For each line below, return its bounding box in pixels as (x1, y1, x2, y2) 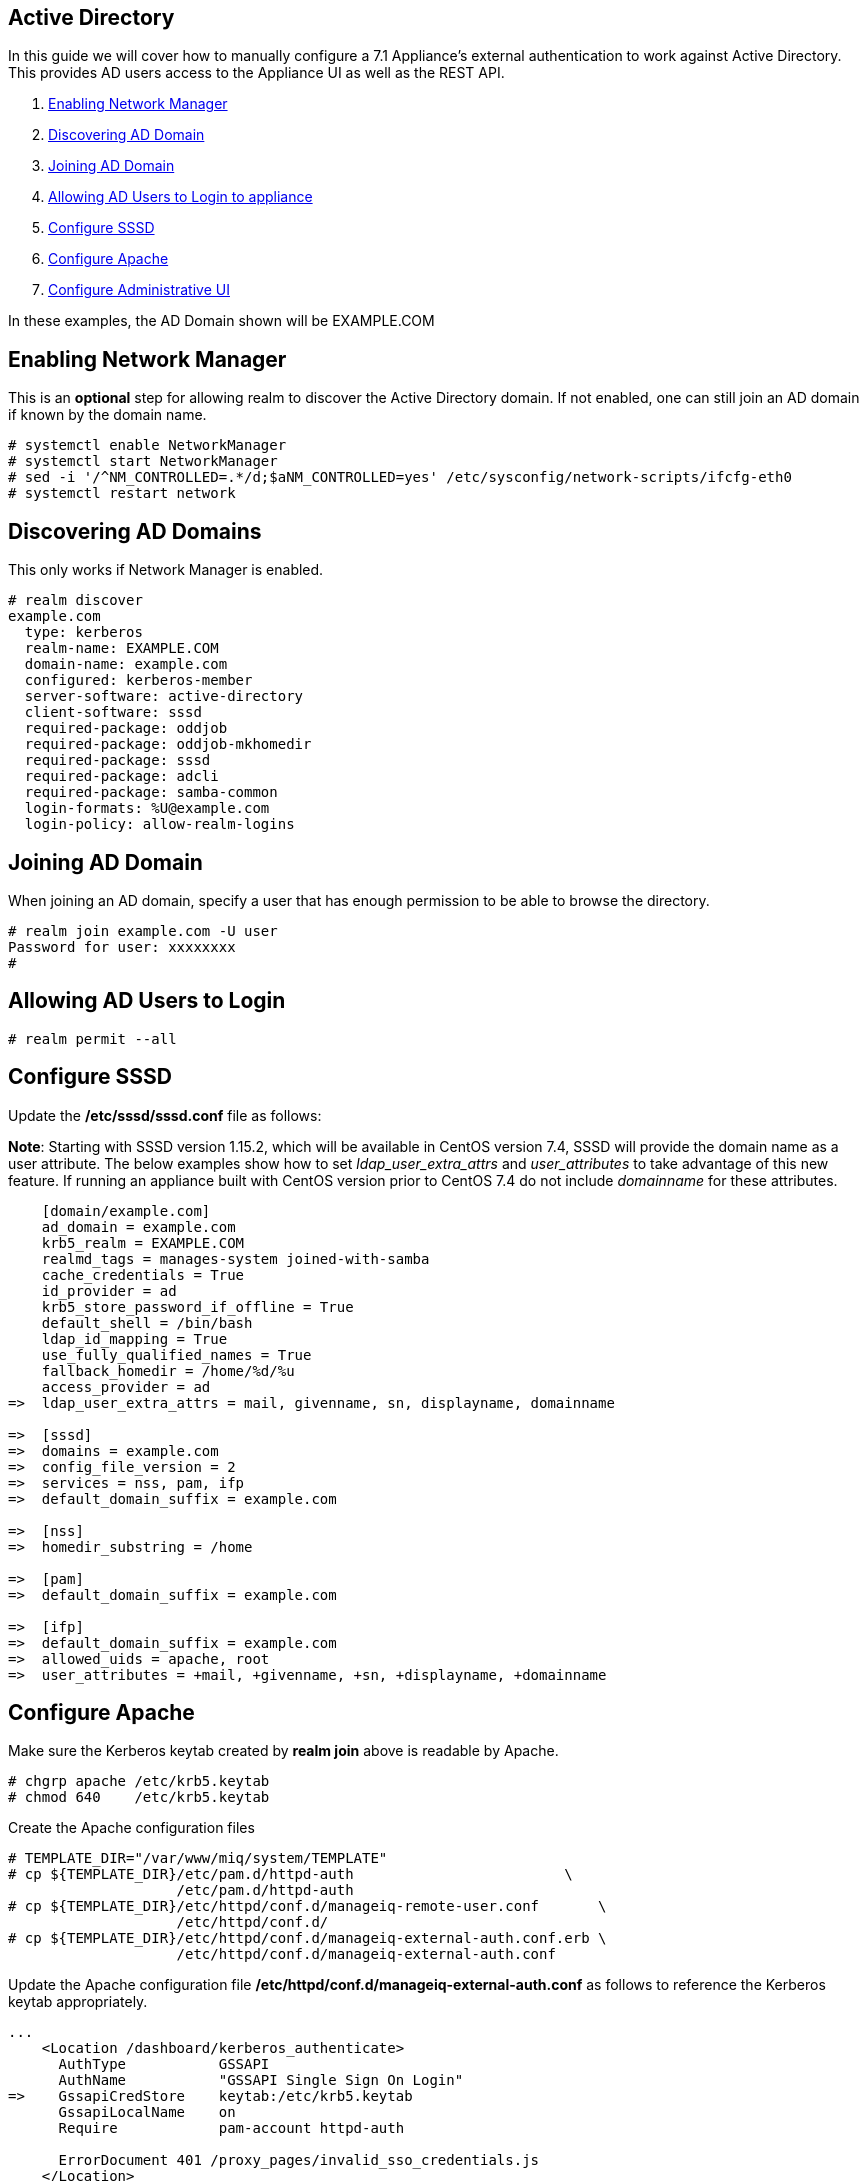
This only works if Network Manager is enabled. (8, 561, 324, 579)
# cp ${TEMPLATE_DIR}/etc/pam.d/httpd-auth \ (8, 1866, 573, 1883)
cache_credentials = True (41, 1266, 245, 1283)
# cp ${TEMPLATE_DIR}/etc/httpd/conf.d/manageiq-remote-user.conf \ (8, 1898, 607, 1915)
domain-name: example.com (24, 656, 228, 673)
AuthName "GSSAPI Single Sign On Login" (58, 2072, 464, 2089)
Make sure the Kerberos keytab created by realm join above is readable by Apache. (8, 1742, 559, 1760)
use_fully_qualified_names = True (41, 1346, 312, 1363)
